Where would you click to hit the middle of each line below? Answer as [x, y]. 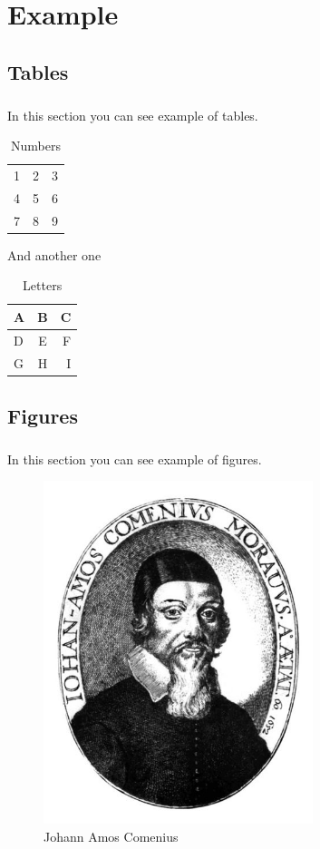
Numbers [36, 146]
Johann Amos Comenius [111, 836]
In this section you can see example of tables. [133, 115]
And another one [54, 254]
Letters [43, 285]
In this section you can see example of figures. [135, 459]
